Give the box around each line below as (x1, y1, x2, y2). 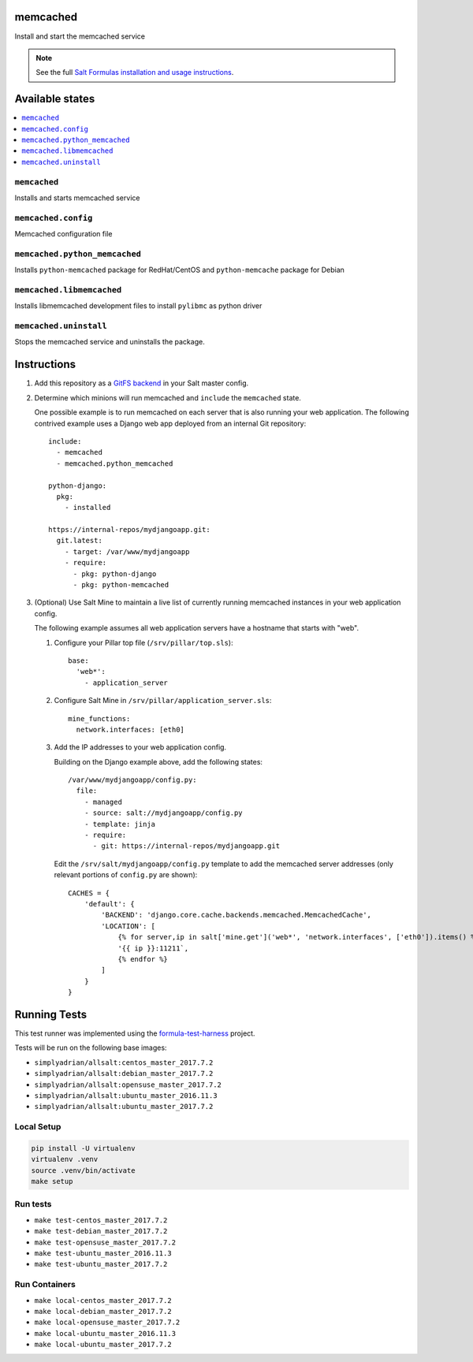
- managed (84, 797, 122, 806)
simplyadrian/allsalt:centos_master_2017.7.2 (34, 1058, 214, 1067)
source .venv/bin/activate (31, 1166, 136, 1174)
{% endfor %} (117, 955, 169, 963)
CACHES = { (68, 888, 110, 898)
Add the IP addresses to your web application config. (54, 742, 227, 752)
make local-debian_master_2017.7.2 (34, 1307, 173, 1315)
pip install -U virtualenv (31, 1144, 136, 1152)
